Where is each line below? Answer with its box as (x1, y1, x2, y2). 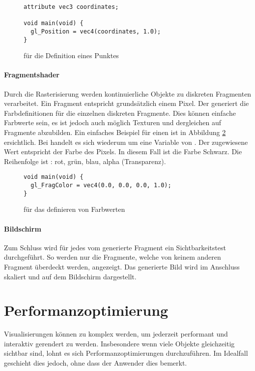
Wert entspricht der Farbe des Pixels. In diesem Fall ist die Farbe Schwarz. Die (4, 146, 242, 157)
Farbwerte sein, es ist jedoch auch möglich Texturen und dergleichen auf (4, 117, 221, 128)
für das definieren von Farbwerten (24, 204, 125, 214)
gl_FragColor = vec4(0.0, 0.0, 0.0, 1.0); (30, 182, 171, 189)
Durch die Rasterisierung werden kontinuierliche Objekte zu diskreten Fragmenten (4, 88, 252, 99)
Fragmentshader (4, 69, 59, 80)
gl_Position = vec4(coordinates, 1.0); (30, 28, 161, 35)
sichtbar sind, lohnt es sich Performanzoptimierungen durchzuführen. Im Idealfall (4, 348, 248, 358)
